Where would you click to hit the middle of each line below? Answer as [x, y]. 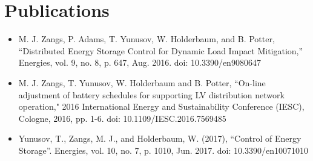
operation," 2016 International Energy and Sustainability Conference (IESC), [161, 106]
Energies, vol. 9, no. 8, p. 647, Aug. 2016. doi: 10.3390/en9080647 [140, 62]
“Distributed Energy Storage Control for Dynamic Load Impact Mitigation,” [161, 50]
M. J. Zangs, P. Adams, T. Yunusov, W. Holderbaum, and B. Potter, [147, 39]
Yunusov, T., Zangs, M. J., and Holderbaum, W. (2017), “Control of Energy [160, 138]
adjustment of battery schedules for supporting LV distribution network [151, 94]
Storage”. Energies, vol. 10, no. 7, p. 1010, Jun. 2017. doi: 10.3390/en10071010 [163, 150]
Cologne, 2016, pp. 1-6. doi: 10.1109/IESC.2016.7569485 [122, 118]
